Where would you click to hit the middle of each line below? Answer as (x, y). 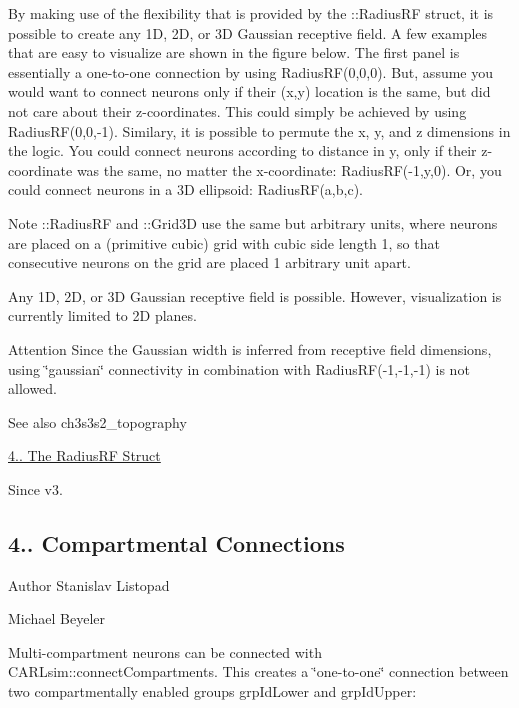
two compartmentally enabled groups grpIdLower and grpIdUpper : (212, 691)
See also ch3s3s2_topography (97, 421)
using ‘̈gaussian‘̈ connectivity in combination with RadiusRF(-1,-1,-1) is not (239, 368)
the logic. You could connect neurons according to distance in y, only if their (242, 150)
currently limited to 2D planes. (102, 315)
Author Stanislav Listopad (89, 584)
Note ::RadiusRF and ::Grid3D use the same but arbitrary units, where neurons (253, 222)
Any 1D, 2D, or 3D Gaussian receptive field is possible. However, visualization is (255, 295)
